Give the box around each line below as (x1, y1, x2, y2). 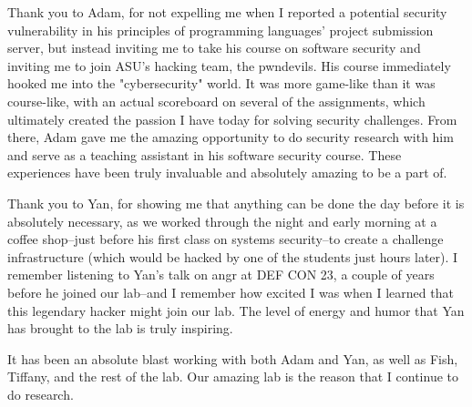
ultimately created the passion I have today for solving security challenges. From (7, 109, 457, 128)
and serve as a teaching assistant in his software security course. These (7, 145, 402, 164)
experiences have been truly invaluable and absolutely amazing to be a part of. (7, 163, 447, 182)
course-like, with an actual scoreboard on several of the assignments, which (7, 91, 426, 110)
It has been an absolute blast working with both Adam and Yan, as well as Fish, (7, 349, 458, 368)
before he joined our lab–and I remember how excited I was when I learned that (7, 282, 454, 301)
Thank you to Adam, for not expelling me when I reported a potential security (7, 3, 447, 21)
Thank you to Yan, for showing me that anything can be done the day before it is (7, 193, 465, 212)
